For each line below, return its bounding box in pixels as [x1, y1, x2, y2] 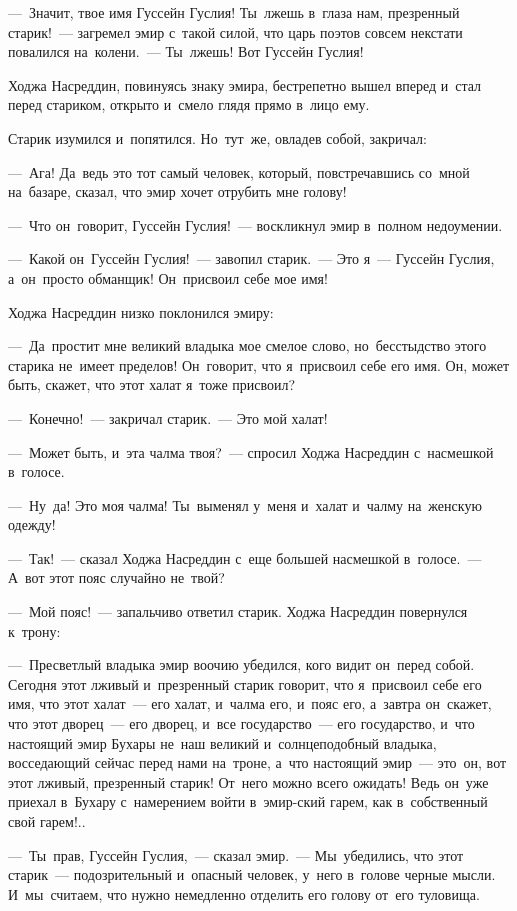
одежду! [8, 514, 56, 535]
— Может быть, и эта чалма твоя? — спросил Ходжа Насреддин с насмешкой [8, 441, 494, 462]
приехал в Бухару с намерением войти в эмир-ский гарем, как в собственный [8, 791, 488, 812]
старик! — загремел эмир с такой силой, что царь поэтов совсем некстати [8, 21, 463, 42]
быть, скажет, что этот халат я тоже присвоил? [8, 374, 296, 395]
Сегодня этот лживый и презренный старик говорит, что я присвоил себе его [8, 673, 482, 694]
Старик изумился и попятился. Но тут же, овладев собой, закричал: [8, 127, 427, 148]
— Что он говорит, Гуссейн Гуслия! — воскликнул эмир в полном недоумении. [8, 214, 503, 235]
